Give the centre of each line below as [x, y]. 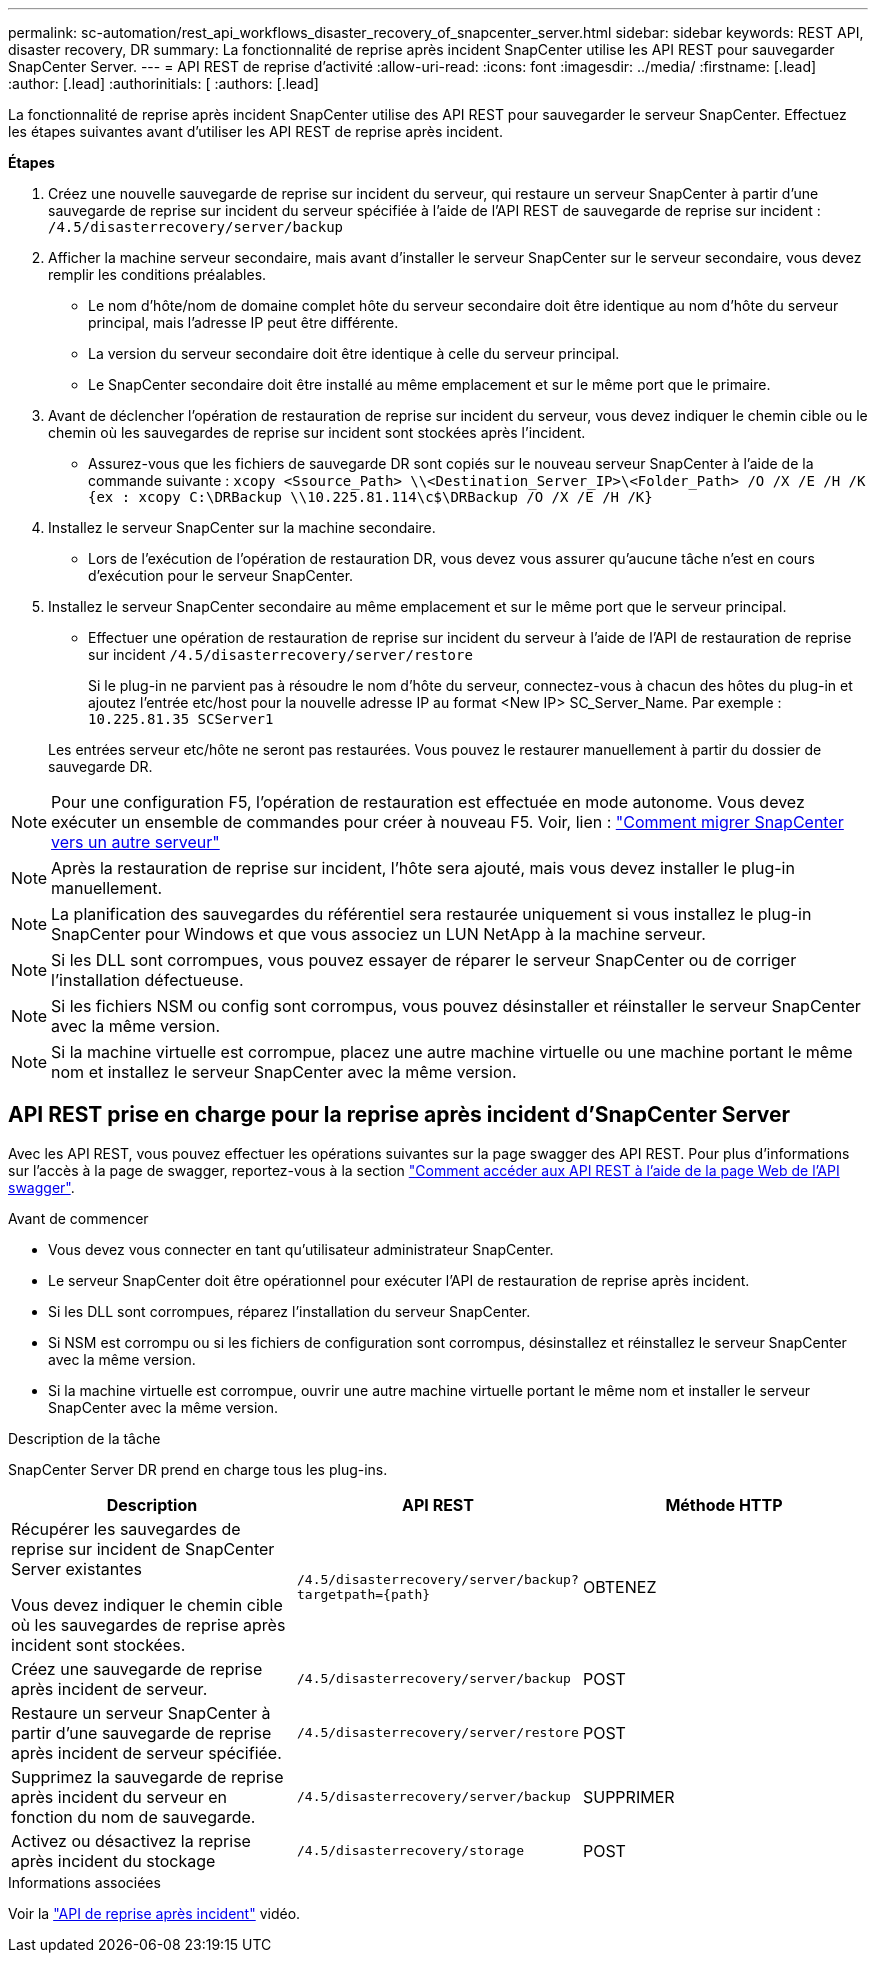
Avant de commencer [78, 1218]
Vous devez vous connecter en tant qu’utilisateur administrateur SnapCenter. [301, 1249]
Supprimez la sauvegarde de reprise [147, 1776]
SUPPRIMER [628, 1796]
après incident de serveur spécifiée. [146, 1752]
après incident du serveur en [119, 1796]
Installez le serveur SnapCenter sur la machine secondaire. [242, 527]
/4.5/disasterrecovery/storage [410, 1851]
